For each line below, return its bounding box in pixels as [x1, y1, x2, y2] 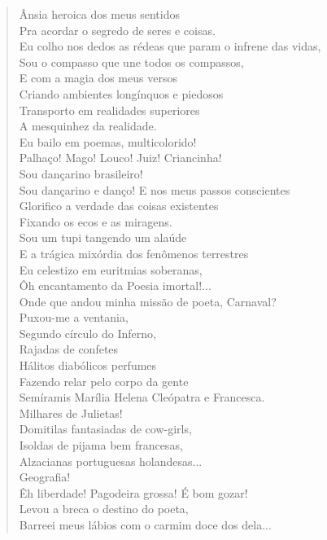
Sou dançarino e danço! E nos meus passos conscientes [19, 181, 290, 198]
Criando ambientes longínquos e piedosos [19, 85, 224, 102]
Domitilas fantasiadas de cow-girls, [19, 420, 192, 437]
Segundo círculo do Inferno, [19, 324, 156, 341]
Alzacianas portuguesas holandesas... [19, 452, 203, 469]
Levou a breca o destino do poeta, [19, 500, 189, 517]
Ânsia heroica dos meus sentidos [19, 6, 180, 22]
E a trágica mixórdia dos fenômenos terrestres [19, 244, 249, 261]
